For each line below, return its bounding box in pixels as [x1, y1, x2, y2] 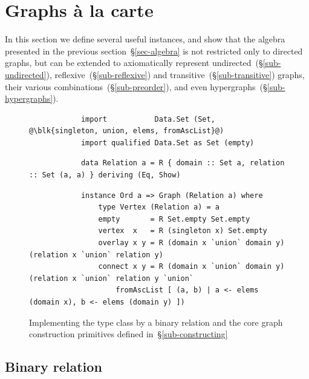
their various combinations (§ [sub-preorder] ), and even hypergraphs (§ [5, 80, 267, 93]
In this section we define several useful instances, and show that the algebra [5, 33, 285, 45]
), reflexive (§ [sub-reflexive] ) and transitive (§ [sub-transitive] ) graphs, [46, 68, 305, 81]
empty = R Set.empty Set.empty [98, 214, 250, 223]
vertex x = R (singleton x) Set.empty [98, 226, 267, 236]
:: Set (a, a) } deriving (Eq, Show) [29, 171, 181, 180]
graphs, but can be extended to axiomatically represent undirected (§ [5, 56, 263, 69]
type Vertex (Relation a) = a [98, 203, 220, 212]
